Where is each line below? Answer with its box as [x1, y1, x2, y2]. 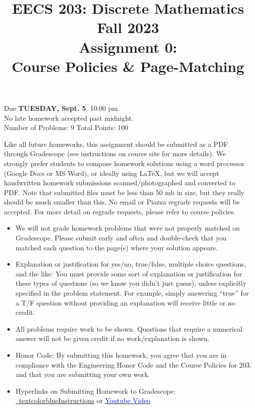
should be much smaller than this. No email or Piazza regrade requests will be [4, 197, 240, 207]
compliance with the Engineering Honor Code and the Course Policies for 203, [15, 359, 252, 370]
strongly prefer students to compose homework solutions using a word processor [4, 158, 245, 168]
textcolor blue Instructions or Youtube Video [19, 395, 151, 406]
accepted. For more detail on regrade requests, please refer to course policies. [4, 206, 236, 216]
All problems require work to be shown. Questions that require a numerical [15, 323, 243, 334]
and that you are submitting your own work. [15, 369, 150, 379]
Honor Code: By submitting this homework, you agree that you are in [15, 350, 227, 360]
